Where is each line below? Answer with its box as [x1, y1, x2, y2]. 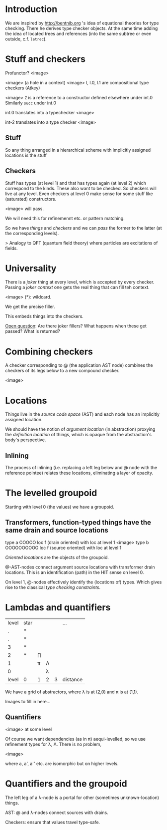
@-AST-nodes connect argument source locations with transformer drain [5, 564, 155, 570]
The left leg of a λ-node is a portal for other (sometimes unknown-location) [5, 795, 160, 801]
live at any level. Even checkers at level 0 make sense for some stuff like [5, 191, 153, 197]
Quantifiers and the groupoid [5, 778, 128, 789]
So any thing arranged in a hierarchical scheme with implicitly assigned [5, 147, 151, 153]
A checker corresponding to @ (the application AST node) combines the [5, 362, 153, 368]
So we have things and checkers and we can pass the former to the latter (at [5, 225, 162, 231]
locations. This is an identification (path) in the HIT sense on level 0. [5, 569, 144, 575]
